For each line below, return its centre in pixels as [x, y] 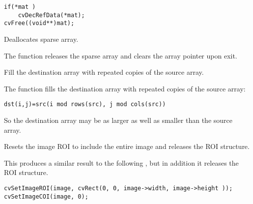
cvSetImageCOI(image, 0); [46, 196]
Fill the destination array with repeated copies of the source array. [104, 72]
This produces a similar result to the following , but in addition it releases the [121, 162]
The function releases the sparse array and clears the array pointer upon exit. [121, 55]
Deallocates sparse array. [41, 39]
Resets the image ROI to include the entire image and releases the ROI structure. [127, 146]
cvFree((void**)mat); [39, 23]
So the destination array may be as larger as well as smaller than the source [118, 120]
